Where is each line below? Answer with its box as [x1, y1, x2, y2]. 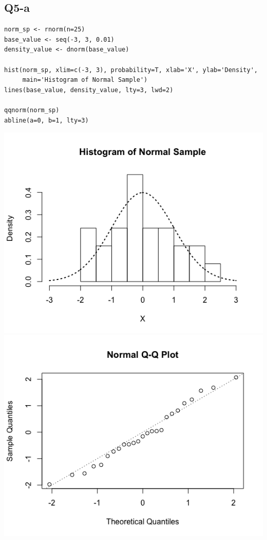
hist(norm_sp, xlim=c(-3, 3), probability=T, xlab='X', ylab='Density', [4, 66, 258, 74]
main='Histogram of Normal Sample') [22, 76, 148, 84]
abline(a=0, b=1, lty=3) [4, 116, 89, 124]
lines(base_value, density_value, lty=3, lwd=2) [4, 86, 174, 94]
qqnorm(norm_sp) [4, 106, 60, 114]
